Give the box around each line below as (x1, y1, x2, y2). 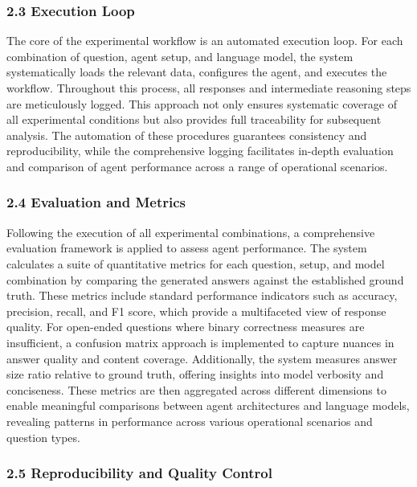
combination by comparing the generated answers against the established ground (6, 271, 404, 288)
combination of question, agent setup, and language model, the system (6, 47, 354, 64)
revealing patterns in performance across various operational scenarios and (6, 412, 373, 429)
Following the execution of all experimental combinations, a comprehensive (6, 223, 375, 240)
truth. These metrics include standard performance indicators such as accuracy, (6, 287, 398, 304)
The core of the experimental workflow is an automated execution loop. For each (6, 32, 403, 49)
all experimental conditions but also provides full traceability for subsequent (6, 111, 382, 128)
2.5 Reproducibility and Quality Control (6, 463, 272, 483)
